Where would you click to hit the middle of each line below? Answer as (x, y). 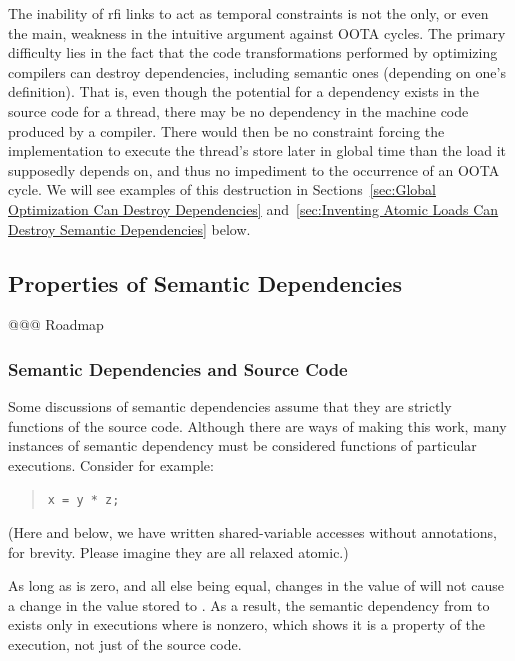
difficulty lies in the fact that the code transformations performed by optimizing (253, 52)
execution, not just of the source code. (125, 644)
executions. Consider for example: (111, 464)
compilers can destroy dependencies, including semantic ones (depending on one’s (257, 71)
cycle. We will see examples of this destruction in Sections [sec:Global (222, 189)
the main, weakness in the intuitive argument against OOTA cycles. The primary (257, 32)
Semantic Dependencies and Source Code (178, 368)
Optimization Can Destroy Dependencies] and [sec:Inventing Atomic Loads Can (253, 208)
